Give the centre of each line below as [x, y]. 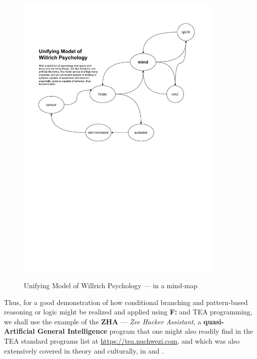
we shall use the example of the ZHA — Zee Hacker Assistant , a [103, 321]
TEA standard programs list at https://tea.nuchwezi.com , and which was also [122, 341]
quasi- [214, 321]
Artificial [20, 331]
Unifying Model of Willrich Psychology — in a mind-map [111, 285]
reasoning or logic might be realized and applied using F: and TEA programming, [128, 312]
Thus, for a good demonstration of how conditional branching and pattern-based [126, 302]
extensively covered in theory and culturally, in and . [84, 350]
